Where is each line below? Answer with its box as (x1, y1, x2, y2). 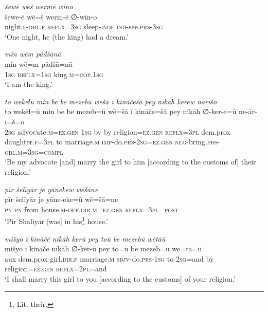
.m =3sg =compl (15, 146, 63, 157)
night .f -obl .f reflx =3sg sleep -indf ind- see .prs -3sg (5, 21, 163, 32)
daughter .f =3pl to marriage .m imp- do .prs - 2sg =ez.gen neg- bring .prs (5, 136, 218, 147)
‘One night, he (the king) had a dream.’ (5, 31, 129, 42)
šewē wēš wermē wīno (5, 1, 73, 11)
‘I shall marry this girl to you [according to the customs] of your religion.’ (5, 273, 236, 284)
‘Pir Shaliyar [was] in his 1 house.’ (5, 214, 108, 226)
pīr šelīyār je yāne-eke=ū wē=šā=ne (5, 194, 118, 205)
